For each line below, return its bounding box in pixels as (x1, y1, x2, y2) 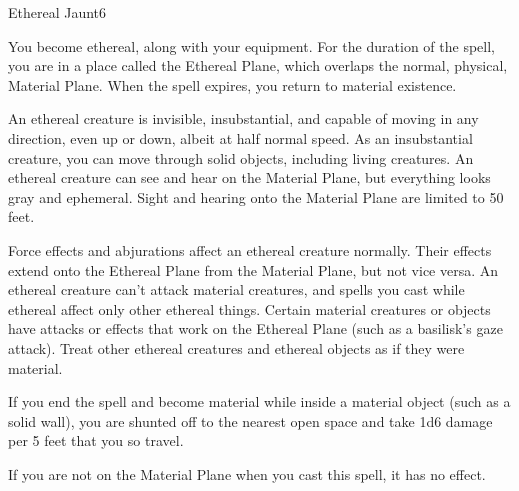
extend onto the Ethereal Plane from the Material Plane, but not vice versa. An (8, 259, 499, 280)
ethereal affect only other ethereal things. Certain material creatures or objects (8, 298, 491, 319)
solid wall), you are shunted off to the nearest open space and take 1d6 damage (8, 410, 493, 431)
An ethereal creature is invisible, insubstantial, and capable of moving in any (8, 108, 479, 129)
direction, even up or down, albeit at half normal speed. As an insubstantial (8, 127, 473, 148)
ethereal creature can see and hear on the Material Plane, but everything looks (8, 167, 491, 188)
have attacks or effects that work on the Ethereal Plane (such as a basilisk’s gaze (8, 318, 503, 339)
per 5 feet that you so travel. (8, 430, 184, 451)
